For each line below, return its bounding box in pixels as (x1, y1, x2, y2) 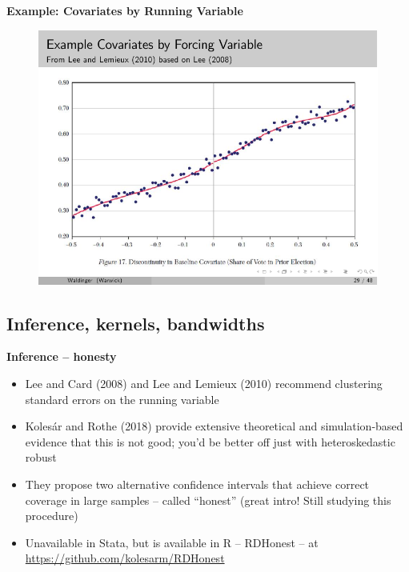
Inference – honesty (6, 348, 117, 365)
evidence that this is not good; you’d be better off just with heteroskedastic (25, 433, 395, 450)
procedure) (25, 507, 78, 524)
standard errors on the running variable (25, 390, 219, 407)
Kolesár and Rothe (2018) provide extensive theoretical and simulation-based (25, 418, 403, 434)
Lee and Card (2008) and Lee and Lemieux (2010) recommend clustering (25, 374, 383, 391)
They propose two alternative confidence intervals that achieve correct (25, 475, 370, 492)
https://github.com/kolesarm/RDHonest (25, 550, 225, 566)
